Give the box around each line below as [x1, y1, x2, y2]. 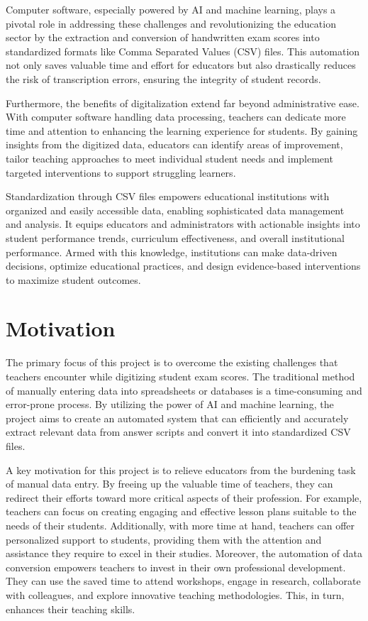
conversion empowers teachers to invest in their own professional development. [6, 559, 346, 574]
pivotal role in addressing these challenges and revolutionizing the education [6, 16, 336, 31]
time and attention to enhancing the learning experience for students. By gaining [6, 123, 358, 138]
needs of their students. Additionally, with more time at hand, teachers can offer [6, 517, 355, 532]
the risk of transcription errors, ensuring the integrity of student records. [6, 71, 321, 86]
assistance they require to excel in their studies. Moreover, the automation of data [6, 546, 363, 561]
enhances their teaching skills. [6, 601, 135, 616]
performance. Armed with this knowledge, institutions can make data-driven [6, 244, 338, 259]
